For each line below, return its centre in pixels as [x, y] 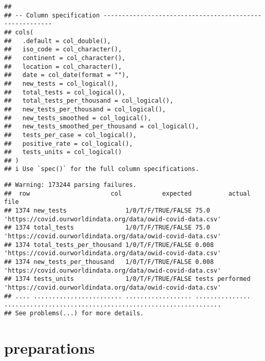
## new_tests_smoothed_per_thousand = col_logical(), [102, 127]
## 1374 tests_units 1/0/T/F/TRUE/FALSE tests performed [127, 279]
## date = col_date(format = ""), [67, 75]
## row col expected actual [127, 193]
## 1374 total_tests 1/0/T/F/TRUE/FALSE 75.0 [107, 228]
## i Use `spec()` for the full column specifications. [102, 169]
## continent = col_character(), [65, 58]
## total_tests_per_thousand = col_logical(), [89, 101]
